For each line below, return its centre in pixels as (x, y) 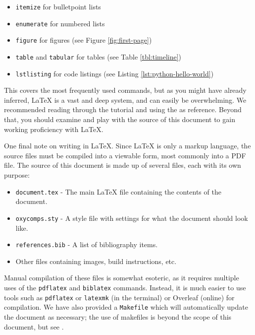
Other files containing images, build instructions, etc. (96, 261)
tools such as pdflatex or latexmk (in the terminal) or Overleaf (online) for (119, 297)
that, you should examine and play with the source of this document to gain (120, 119)
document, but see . (34, 326)
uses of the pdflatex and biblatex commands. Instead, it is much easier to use (125, 287)
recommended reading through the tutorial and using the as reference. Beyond (123, 109)
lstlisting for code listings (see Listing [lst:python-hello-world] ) (115, 73)
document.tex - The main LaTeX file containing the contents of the (118, 191)
